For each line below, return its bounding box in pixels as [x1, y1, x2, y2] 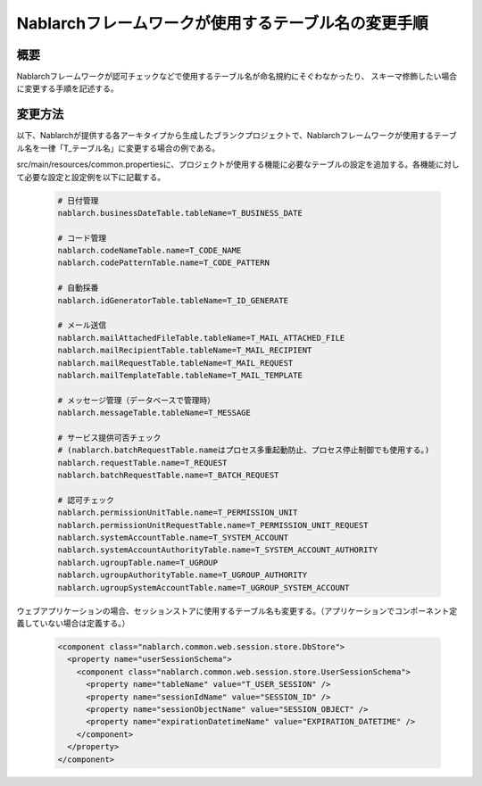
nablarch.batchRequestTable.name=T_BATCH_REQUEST [57, 470, 279, 481]
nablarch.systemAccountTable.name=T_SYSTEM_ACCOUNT [57, 533, 289, 543]
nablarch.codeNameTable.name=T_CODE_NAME [57, 245, 242, 256]
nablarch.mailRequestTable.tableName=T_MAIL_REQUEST [57, 358, 294, 368]
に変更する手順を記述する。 [16, 83, 119, 94]
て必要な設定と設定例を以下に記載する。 [16, 171, 165, 182]
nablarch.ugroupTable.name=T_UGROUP [57, 558, 219, 567]
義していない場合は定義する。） [16, 618, 130, 628]
